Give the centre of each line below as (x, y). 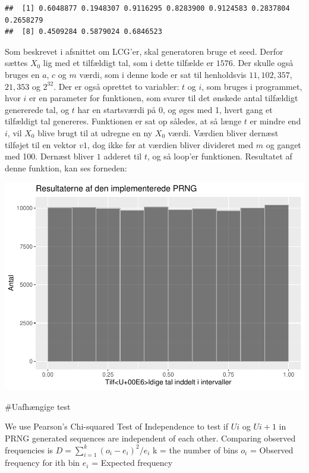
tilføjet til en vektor (41, 144)
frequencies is (29, 449)
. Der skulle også (263, 63)
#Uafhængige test (38, 406)
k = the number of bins (196, 449)
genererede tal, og (37, 109)
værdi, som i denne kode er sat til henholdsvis (163, 74)
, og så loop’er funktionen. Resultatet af (220, 156)
